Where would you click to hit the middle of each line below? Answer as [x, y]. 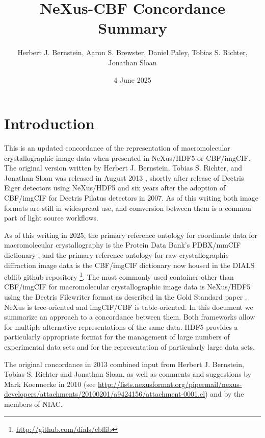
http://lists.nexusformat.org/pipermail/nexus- [170, 384]
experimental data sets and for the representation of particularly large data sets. [129, 346]
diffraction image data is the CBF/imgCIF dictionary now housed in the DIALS [129, 265]
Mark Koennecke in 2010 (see [50, 384]
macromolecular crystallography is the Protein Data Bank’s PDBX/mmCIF [123, 245]
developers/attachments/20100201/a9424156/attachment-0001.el [105, 394]
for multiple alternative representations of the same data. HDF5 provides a [121, 326]
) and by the [224, 394]
